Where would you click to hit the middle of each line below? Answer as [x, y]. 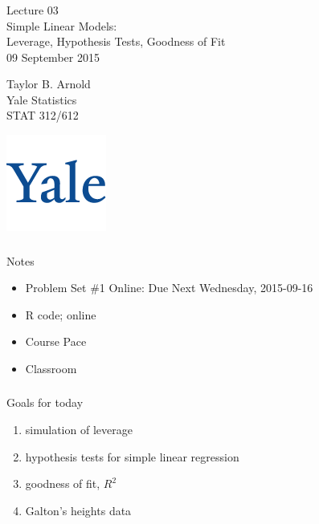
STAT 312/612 [43, 115]
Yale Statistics [42, 99]
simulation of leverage [79, 430]
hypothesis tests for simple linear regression [132, 456]
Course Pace [56, 341]
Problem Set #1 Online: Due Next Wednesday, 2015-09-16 [169, 288]
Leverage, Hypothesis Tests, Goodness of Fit [116, 41]
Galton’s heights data [78, 510]
